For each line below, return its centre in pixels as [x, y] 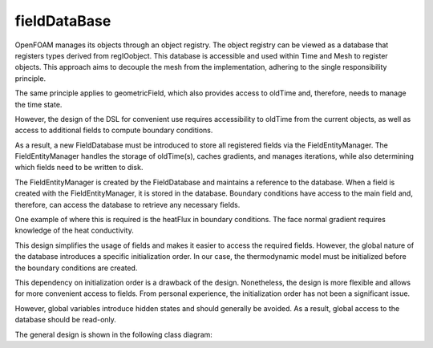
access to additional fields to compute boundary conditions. [114, 130]
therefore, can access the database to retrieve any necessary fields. [127, 204]
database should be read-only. [65, 320]
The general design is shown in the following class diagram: [113, 334]
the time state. [38, 104]
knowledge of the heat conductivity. [74, 231]
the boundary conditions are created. [76, 268]
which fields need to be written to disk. [79, 168]
